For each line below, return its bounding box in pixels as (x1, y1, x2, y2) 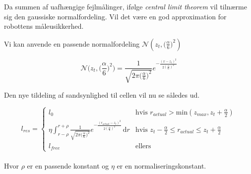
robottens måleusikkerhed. (4, 21, 84, 31)
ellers (135, 142, 151, 150)
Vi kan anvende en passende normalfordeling (4, 38, 140, 49)
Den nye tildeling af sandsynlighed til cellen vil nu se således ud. (4, 89, 200, 100)
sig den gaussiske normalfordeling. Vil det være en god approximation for (4, 11, 227, 21)
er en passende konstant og (27, 161, 109, 171)
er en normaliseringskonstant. (117, 161, 206, 171)
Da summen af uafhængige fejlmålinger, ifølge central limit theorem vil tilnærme (4, 1, 247, 11)
